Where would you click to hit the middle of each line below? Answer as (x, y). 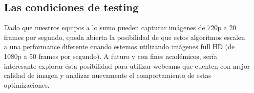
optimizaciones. (27, 84)
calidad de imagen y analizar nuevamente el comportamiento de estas (108, 75)
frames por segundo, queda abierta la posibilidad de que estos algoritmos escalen (125, 37)
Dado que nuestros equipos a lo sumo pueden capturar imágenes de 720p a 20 (120, 28)
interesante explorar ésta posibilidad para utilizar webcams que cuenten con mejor (127, 65)
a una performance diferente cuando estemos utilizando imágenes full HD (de (119, 46)
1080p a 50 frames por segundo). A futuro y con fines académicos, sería (111, 56)
